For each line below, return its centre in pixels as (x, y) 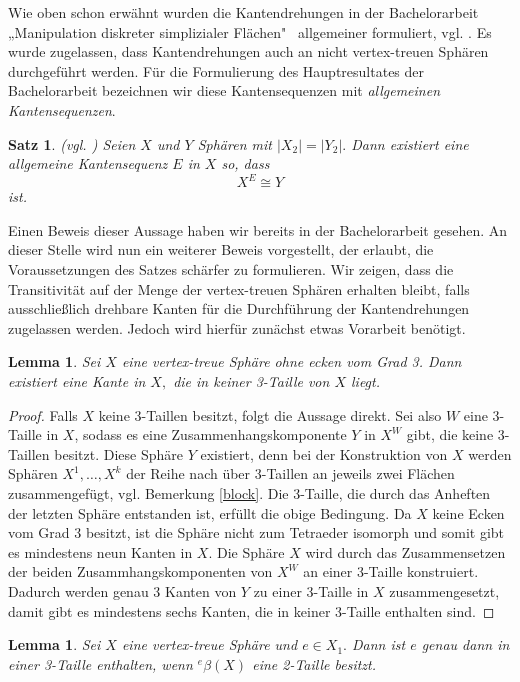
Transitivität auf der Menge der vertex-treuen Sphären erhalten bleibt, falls (239, 288)
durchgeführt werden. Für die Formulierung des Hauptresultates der (216, 70)
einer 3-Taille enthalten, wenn (100, 663)
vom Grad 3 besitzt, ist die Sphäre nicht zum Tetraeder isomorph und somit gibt (256, 532)
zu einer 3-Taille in (311, 590)
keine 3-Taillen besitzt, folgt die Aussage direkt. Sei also (270, 414)
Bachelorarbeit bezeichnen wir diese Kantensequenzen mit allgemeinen (224, 90)
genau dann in (465, 644)
